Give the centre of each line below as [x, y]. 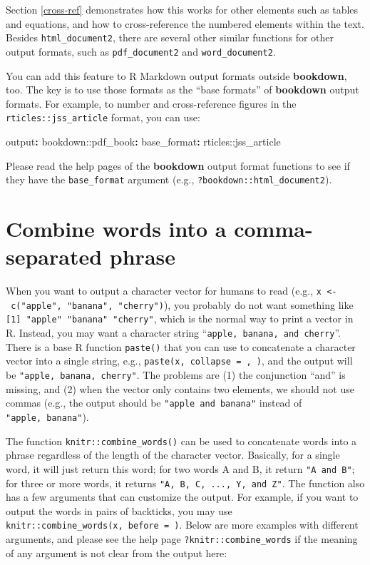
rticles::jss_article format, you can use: [103, 117]
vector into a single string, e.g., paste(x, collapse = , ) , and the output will [179, 361]
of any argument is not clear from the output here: [117, 553]
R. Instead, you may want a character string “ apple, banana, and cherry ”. [173, 333]
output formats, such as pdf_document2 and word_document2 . [141, 51]
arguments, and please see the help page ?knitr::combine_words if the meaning [182, 539]
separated [54, 256]
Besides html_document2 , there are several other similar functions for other [170, 37]
